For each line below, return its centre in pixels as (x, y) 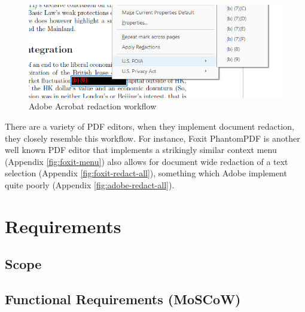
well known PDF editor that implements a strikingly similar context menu (141, 150)
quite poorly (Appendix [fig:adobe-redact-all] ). (90, 185)
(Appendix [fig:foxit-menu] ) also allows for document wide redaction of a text (147, 161)
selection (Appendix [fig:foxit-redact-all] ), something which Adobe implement (146, 173)
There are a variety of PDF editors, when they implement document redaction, (150, 126)
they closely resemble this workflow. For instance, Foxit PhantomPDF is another (152, 138)
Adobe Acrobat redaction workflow (93, 106)
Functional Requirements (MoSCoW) (123, 299)
